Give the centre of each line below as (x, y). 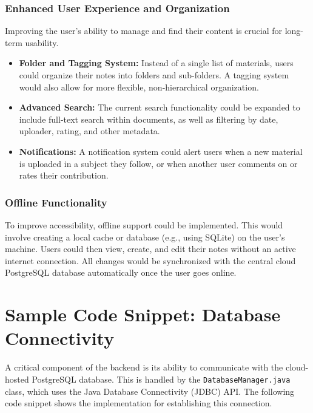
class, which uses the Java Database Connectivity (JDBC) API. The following (150, 391)
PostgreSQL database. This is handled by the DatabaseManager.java (161, 379)
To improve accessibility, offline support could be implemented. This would (144, 224)
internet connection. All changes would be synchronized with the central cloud (150, 260)
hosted (17, 379)
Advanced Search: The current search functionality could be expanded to (160, 107)
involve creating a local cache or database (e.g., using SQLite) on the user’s (145, 237)
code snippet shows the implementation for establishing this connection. (139, 403)
